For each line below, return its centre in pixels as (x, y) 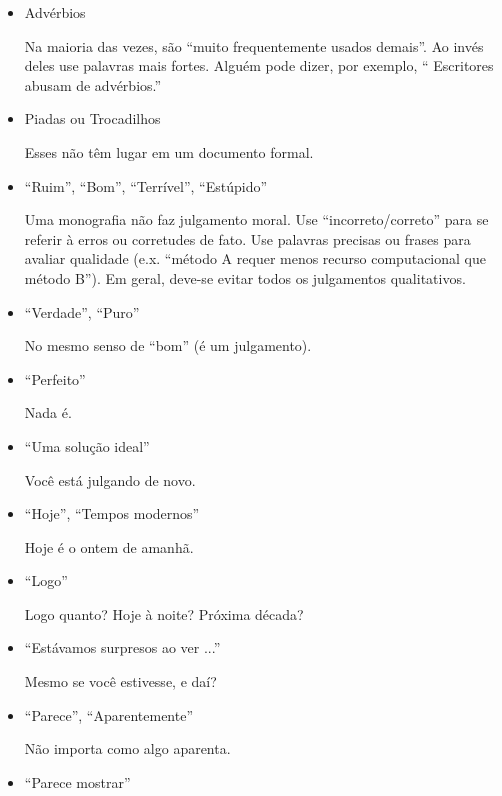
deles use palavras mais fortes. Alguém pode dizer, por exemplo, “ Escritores (259, 65)
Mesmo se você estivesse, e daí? (120, 681)
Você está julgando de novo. (110, 479)
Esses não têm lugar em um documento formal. (169, 151)
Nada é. (48, 412)
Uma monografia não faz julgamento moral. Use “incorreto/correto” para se (256, 219)
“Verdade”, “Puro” (82, 311)
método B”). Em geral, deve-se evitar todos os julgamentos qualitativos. (245, 277)
